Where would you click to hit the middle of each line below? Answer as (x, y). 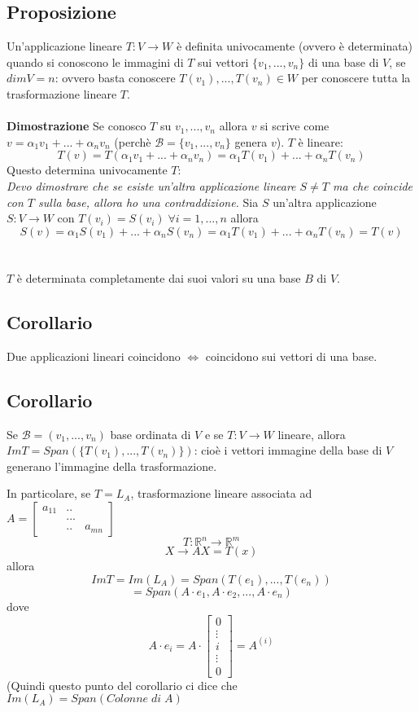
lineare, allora (312, 434)
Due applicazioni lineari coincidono (94, 356)
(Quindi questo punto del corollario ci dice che (122, 685)
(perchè (133, 141)
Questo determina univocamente (87, 170)
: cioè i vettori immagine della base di (288, 450)
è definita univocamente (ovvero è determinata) (295, 46)
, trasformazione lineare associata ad (221, 493)
